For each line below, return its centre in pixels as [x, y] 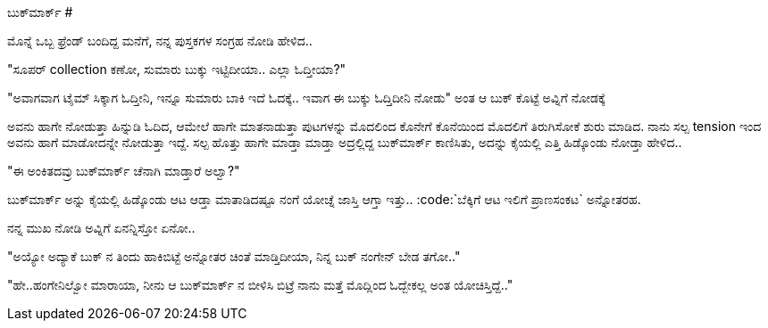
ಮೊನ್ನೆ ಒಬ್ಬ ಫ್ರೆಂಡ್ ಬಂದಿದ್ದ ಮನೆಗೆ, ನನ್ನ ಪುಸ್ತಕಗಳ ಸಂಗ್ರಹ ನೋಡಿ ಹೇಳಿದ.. [160, 41]
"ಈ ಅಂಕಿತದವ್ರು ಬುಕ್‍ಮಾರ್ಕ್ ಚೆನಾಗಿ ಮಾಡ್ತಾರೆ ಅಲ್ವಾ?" [124, 171]
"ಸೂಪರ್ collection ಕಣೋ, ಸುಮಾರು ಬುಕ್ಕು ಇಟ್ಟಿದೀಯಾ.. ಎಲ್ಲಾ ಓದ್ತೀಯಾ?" [177, 69]
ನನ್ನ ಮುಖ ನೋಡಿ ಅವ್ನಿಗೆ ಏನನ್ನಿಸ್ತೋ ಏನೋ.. [101, 228]
